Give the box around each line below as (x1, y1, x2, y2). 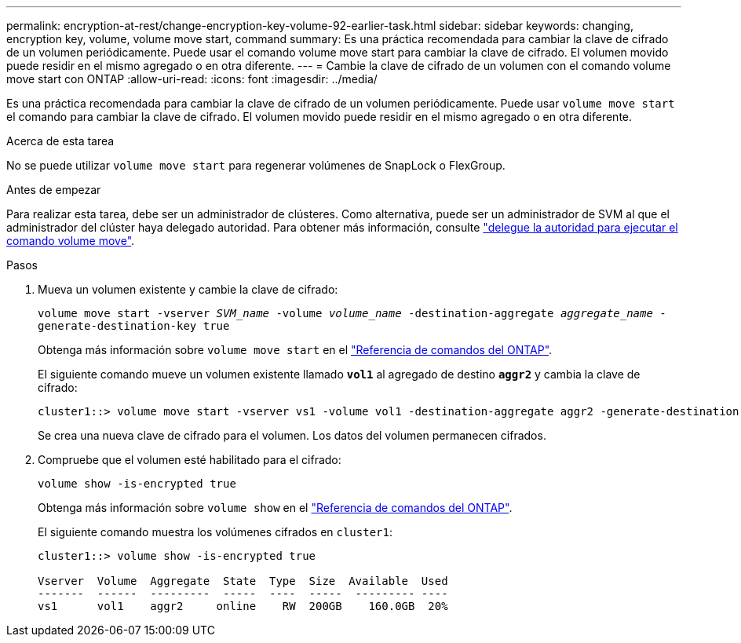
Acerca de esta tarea (6, 134, 115, 148)
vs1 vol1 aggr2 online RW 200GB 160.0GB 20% (38, 600, 448, 612)
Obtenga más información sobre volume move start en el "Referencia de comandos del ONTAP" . (38, 343, 553, 356)
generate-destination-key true (38, 320, 230, 332)
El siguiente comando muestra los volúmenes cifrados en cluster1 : (38, 525, 392, 539)
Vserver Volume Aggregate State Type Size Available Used (38, 575, 448, 587)
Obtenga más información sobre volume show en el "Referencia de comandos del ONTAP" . (38, 501, 513, 514)
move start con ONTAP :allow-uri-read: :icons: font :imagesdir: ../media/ (6, 72, 378, 86)
